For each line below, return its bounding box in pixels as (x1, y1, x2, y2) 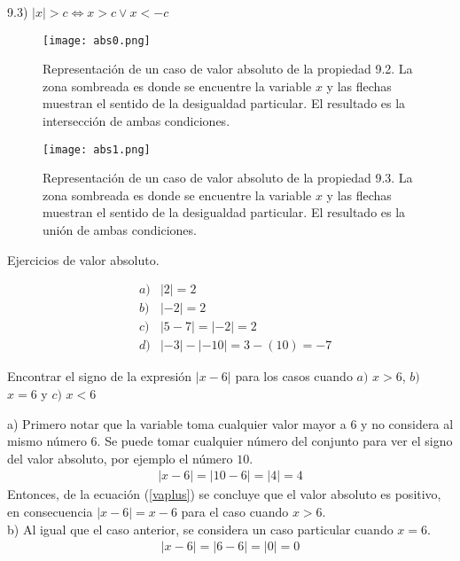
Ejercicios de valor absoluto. (7, 250, 160, 269)
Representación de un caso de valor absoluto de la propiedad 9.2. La (43, 59, 413, 78)
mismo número (7, 432, 87, 450)
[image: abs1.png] (43, 143, 151, 156)
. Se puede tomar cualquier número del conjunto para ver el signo (97, 432, 453, 450)
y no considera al (361, 414, 454, 432)
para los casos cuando (235, 367, 353, 386)
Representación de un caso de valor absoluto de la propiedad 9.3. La (43, 168, 413, 187)
